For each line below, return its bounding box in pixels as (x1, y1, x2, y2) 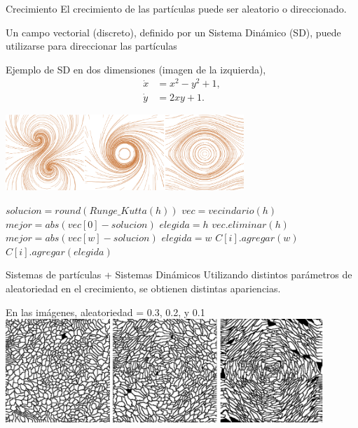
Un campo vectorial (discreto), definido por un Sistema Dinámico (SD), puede (6, 24, 341, 39)
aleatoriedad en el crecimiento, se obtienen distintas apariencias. (6, 280, 281, 295)
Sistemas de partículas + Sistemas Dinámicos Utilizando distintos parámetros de (6, 267, 352, 282)
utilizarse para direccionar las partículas (6, 38, 177, 53)
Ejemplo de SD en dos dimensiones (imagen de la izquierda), (6, 62, 266, 76)
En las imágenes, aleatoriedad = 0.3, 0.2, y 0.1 (6, 304, 205, 319)
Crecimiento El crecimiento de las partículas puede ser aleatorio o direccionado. (6, 1, 347, 15)
